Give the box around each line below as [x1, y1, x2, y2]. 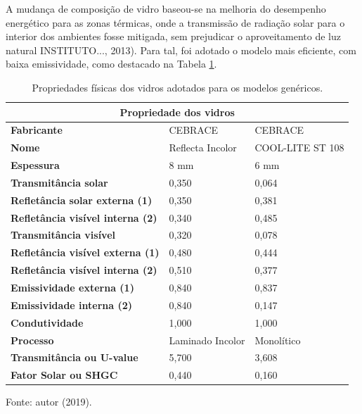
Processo [11, 332, 54, 347]
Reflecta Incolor [169, 140, 237, 155]
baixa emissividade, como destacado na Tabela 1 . [6, 56, 217, 71]
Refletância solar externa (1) [11, 192, 153, 207]
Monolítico [254, 332, 301, 347]
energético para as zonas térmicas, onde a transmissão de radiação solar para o [6, 15, 345, 30]
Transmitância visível [11, 227, 116, 242]
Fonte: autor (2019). [6, 394, 92, 409]
